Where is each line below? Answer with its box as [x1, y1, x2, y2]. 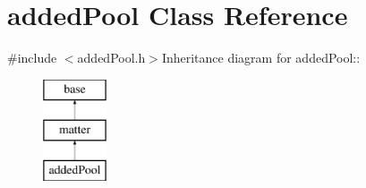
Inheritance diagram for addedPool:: [161, 48, 361, 67]
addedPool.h [77, 48, 146, 67]
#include [7, 48, 57, 67]
